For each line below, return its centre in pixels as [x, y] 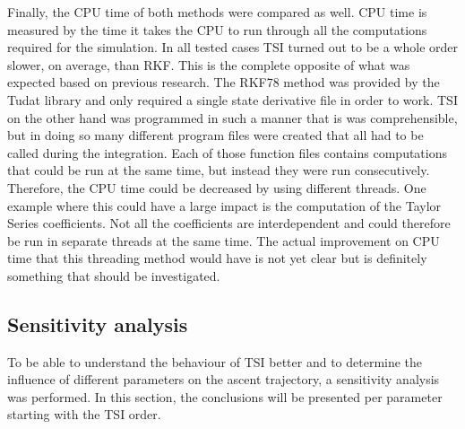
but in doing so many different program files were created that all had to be [215, 135]
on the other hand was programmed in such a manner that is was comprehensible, [232, 117]
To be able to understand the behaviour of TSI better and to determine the [215, 361]
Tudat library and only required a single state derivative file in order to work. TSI [232, 99]
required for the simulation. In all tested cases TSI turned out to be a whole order [232, 47]
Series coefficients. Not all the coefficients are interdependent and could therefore [229, 223]
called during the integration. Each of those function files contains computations [228, 152]
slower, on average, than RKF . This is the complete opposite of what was [209, 64]
